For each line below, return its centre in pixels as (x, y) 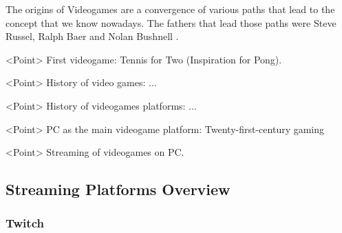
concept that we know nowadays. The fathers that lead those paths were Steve (171, 22)
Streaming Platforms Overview (118, 189)
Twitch (25, 223)
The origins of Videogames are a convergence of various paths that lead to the (170, 9)
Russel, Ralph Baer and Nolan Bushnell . (92, 36)
